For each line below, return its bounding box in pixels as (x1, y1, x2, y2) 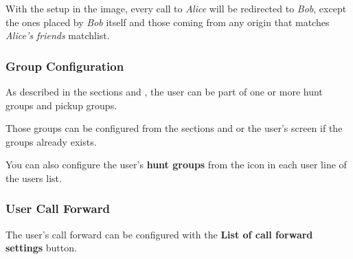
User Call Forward (5, 200, 110, 217)
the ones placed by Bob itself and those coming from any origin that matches (5, 14, 330, 29)
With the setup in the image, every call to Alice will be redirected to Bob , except (5, 1, 347, 15)
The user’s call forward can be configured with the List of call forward (5, 227, 313, 241)
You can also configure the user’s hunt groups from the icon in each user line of (5, 157, 347, 172)
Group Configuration (5, 57, 124, 74)
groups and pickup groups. (5, 98, 117, 112)
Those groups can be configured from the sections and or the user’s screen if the (5, 121, 343, 135)
